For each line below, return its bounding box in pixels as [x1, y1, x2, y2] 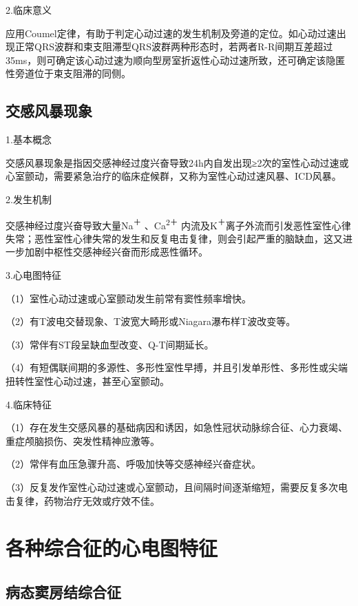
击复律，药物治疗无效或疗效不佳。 [6, 493, 160, 508]
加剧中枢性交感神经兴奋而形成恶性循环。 [24, 244, 208, 259]
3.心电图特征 [6, 267, 61, 282]
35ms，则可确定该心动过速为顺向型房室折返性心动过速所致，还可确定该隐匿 [6, 52, 346, 67]
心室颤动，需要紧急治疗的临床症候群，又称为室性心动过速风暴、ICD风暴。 [6, 169, 341, 183]
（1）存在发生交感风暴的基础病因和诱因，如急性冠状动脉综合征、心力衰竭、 [6, 420, 348, 435]
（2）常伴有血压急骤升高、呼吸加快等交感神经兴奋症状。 [6, 457, 261, 471]
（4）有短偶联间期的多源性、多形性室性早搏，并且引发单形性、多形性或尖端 [6, 360, 348, 375]
